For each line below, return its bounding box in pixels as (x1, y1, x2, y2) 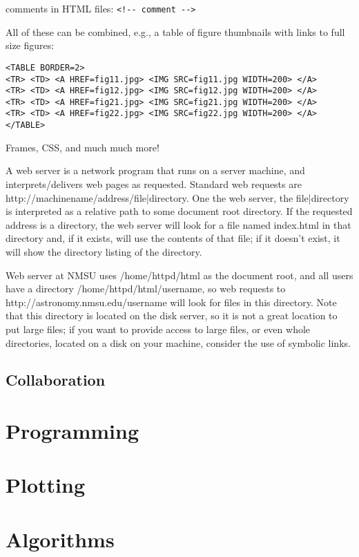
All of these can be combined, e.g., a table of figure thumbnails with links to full (6, 24, 345, 39)
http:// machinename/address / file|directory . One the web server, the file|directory (6, 190, 349, 205)
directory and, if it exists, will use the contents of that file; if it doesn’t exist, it (6, 231, 340, 245)
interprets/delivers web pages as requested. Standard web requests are (6, 176, 302, 191)
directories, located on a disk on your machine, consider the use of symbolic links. (6, 335, 351, 350)
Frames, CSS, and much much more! (6, 140, 159, 154)
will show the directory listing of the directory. (6, 244, 202, 258)
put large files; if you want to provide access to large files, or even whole (6, 321, 311, 336)
